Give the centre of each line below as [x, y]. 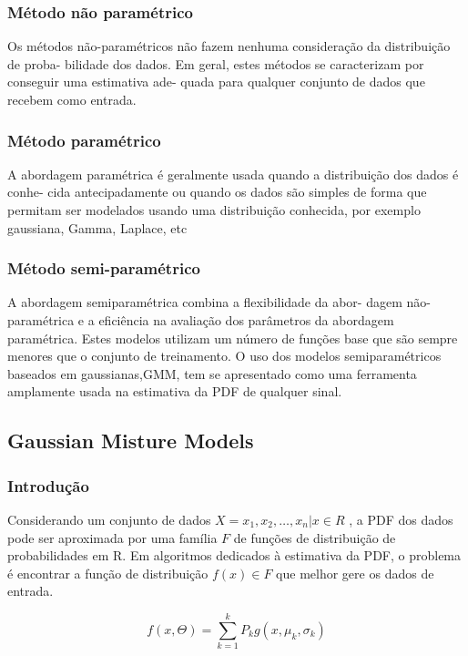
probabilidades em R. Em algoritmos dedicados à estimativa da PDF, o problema [234, 555]
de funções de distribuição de [315, 537]
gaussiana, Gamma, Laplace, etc [97, 227]
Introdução [48, 485]
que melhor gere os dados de [355, 573]
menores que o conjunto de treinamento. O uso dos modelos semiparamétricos [224, 356]
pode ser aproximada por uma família [112, 537]
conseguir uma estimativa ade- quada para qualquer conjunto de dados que [216, 82]
